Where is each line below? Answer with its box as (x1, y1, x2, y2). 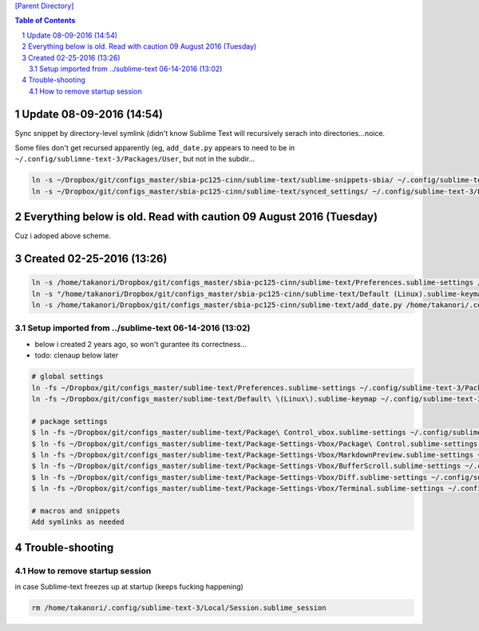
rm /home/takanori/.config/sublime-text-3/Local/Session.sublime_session (31, 604, 327, 612)
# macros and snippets (31, 506, 121, 515)
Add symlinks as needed (31, 517, 125, 527)
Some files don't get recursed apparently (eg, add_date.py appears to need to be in (14, 143, 295, 153)
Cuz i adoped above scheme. (14, 231, 112, 241)
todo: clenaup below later (34, 350, 119, 360)
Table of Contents (14, 16, 76, 26)
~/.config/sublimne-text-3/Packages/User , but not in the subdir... (14, 154, 255, 164)
